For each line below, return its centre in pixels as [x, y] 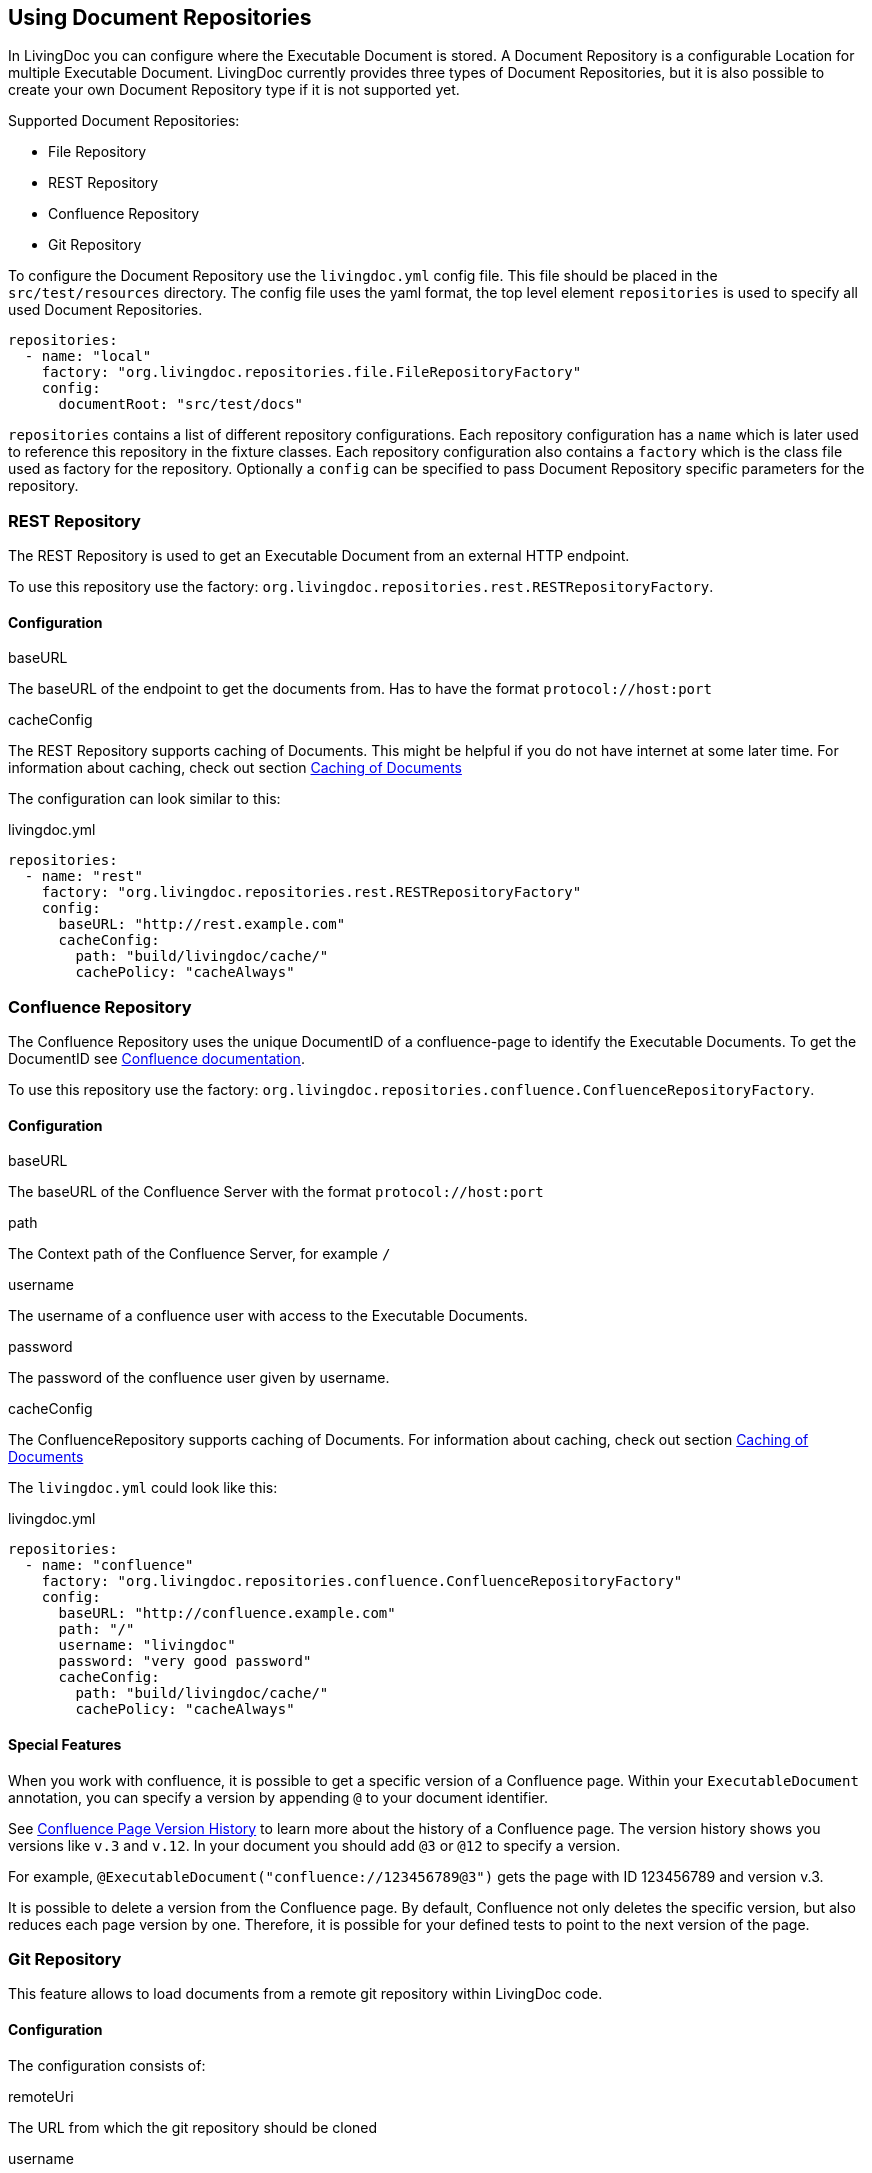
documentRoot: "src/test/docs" [181, 404]
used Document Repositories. [105, 310]
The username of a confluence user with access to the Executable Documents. [268, 1316]
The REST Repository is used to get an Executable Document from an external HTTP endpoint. [319, 556]
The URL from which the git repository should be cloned [193, 2127]
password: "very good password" [185, 1661]
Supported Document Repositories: [124, 121]
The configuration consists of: [107, 2065]
